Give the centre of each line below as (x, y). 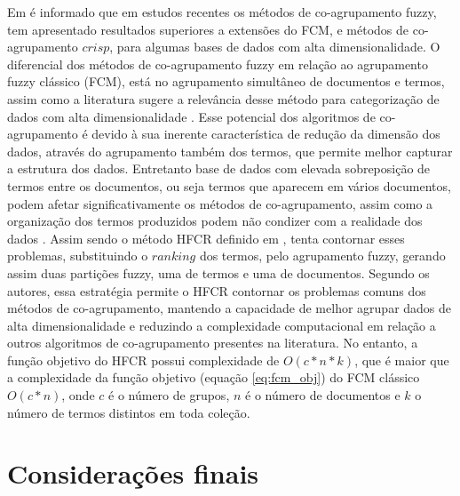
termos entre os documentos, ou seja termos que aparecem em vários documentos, (229, 185)
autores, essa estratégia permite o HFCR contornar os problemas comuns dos (217, 290)
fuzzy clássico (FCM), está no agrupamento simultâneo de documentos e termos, (226, 81)
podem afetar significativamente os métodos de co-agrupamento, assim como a (220, 203)
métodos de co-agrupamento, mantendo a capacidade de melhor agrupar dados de (230, 308)
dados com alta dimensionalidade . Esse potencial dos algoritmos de (191, 116)
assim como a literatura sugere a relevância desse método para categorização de (223, 98)
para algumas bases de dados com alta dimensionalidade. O (278, 47)
